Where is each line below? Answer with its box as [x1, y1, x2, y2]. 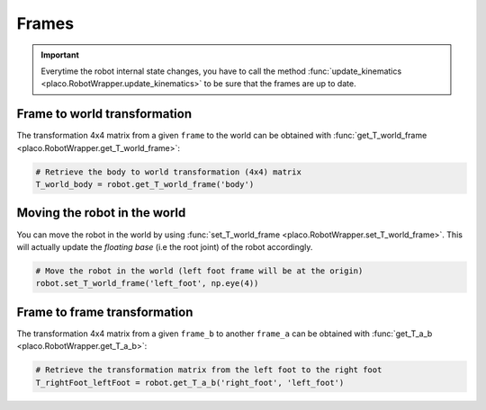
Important [40, 49, 80, 60]
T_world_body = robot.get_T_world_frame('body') [35, 180, 255, 189]
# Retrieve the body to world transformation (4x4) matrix [35, 166, 301, 177]
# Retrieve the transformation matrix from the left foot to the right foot [35, 365, 382, 375]
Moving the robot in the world [16, 205, 186, 220]
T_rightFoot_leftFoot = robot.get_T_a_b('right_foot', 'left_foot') [35, 378, 345, 388]
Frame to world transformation [16, 106, 193, 121]
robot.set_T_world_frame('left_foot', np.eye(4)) [35, 279, 259, 289]
